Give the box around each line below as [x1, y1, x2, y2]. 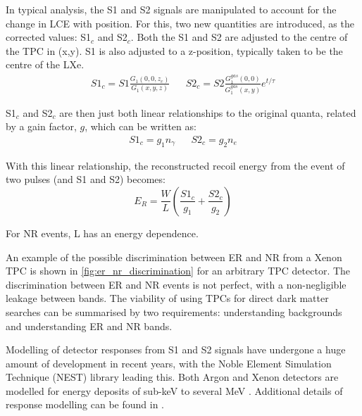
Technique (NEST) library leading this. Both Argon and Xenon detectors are [6, 370, 339, 384]
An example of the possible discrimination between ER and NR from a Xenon [6, 249, 342, 264]
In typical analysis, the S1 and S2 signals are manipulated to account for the [6, 2, 337, 16]
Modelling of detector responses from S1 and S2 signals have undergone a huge [6, 342, 346, 357]
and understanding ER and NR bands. [6, 318, 173, 333]
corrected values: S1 [6, 30, 92, 44]
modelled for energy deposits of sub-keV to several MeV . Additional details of [6, 383, 343, 398]
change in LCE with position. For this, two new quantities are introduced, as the [6, 15, 354, 30]
